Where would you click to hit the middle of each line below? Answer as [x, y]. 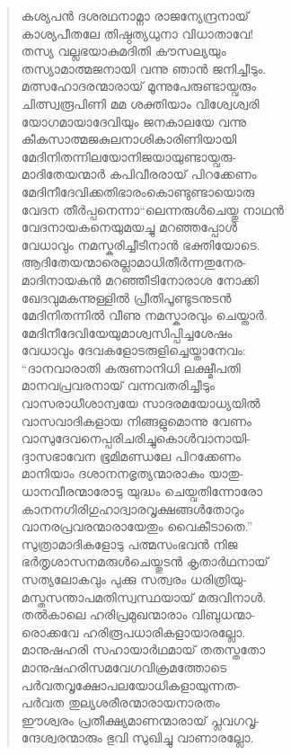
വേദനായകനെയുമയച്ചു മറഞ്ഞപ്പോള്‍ [129, 227]
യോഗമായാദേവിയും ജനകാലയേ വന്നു [133, 121]
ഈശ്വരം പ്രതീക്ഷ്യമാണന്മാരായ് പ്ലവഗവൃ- [140, 719]
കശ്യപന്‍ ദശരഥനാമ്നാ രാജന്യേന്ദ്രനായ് [135, 15]
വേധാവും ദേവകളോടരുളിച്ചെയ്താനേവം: [133, 350]
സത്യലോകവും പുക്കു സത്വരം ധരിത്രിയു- [134, 579]
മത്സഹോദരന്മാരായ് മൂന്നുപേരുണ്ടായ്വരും [139, 86]
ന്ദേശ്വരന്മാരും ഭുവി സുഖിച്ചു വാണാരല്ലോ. [137, 737]
